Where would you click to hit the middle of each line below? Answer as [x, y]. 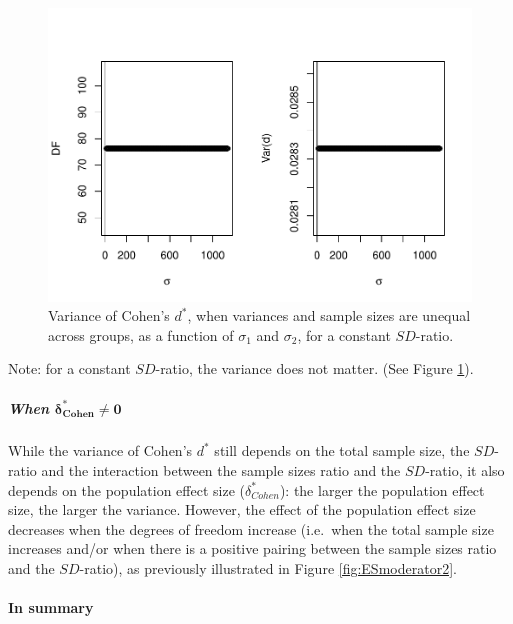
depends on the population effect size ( [126, 489]
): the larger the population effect [382, 489]
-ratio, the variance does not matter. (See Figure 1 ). [314, 368]
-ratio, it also [465, 470]
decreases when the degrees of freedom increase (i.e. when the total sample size [251, 528]
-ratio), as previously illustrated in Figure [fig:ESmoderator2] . [268, 568]
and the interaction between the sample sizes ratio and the [221, 470]
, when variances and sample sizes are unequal [329, 315]
